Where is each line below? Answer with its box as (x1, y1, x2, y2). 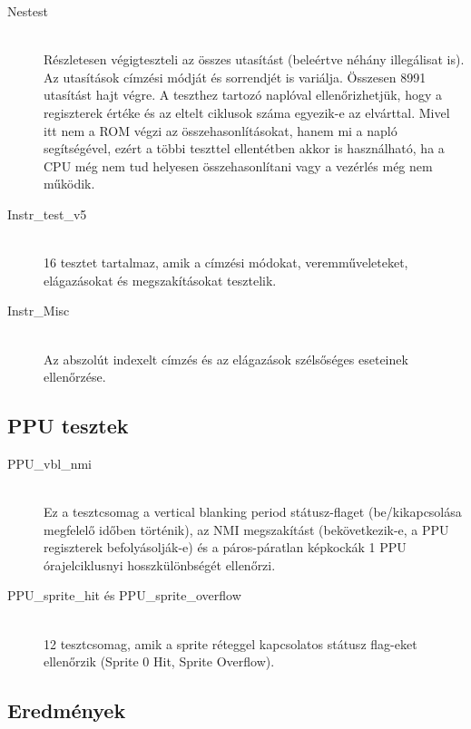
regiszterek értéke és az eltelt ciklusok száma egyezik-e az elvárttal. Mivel (44, 102, 450, 121)
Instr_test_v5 (7, 204, 87, 223)
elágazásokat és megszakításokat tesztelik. (44, 270, 277, 289)
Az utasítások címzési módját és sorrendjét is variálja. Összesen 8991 (44, 67, 427, 86)
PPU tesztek (7, 412, 129, 440)
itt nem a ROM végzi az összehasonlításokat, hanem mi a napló (44, 121, 397, 140)
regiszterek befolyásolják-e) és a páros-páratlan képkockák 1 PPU (44, 538, 407, 557)
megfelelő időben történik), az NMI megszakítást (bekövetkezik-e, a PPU (44, 520, 449, 539)
